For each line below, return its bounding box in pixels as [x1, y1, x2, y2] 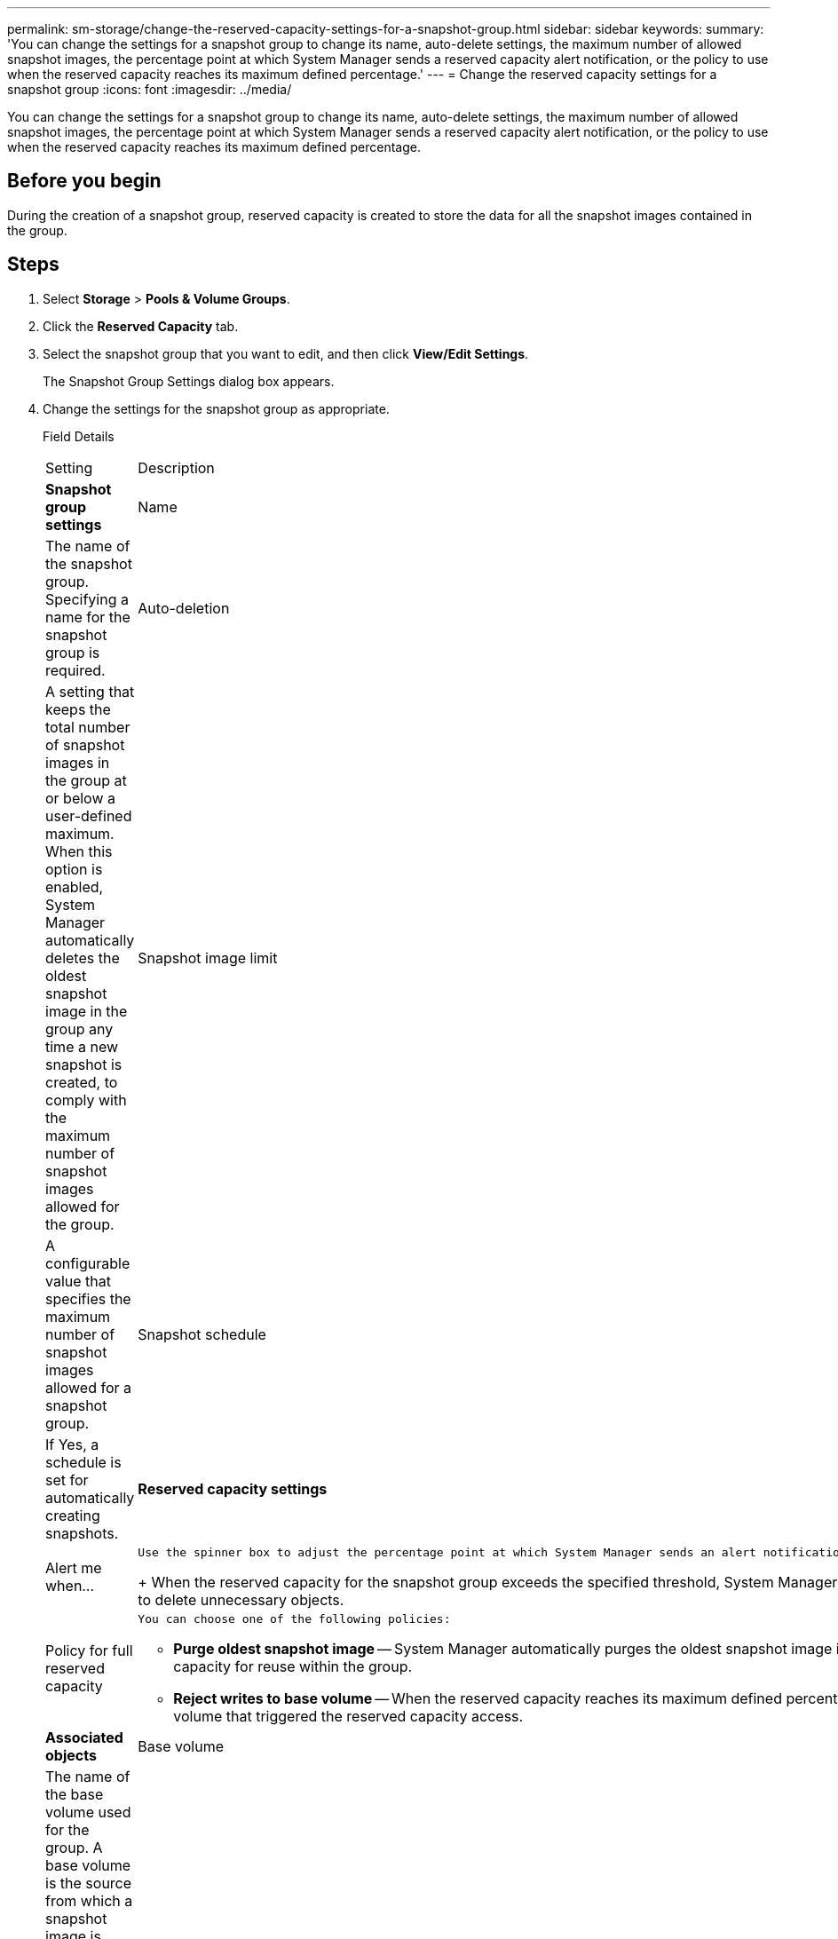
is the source [45, 1873, 132, 1892]
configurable [45, 1254, 130, 1272]
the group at [45, 771, 127, 789]
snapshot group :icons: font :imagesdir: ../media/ [7, 82, 292, 97]
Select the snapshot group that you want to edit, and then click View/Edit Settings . [43, 345, 529, 361]
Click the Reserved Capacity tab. [43, 318, 239, 334]
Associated [45, 1728, 123, 1746]
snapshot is [45, 1055, 123, 1073]
